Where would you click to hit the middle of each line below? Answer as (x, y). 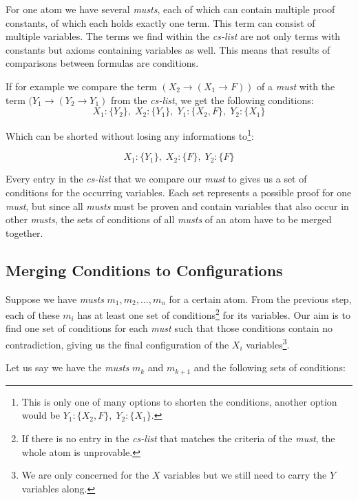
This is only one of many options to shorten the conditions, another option (179, 401)
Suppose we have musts (55, 299)
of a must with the (296, 86)
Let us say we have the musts (67, 367)
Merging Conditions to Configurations (144, 270)
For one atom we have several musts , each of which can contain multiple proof (170, 9)
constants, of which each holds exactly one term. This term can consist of (160, 22)
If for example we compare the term (81, 86)
